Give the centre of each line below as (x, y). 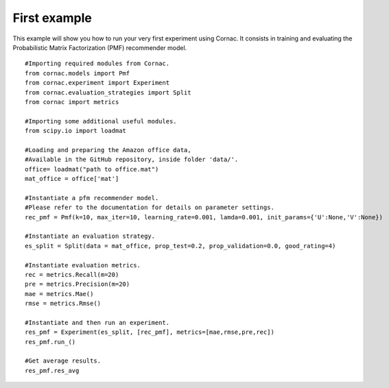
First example (52, 18)
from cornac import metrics (72, 102)
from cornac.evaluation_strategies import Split (108, 92)
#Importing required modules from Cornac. (97, 64)
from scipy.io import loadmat (76, 131)
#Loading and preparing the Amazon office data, (108, 150)
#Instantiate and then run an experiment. (97, 323)
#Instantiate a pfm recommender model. (92, 198)
